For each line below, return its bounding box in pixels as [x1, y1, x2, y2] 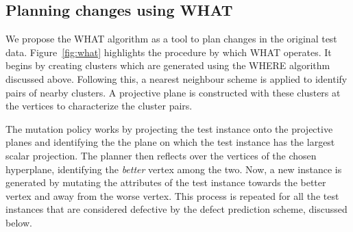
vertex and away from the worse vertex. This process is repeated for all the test [5, 188, 339, 203]
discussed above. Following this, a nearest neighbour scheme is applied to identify [5, 71, 348, 86]
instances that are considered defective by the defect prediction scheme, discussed [5, 202, 348, 216]
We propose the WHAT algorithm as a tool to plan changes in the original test [5, 31, 337, 46]
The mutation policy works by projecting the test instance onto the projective [5, 121, 333, 136]
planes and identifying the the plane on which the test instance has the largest [5, 135, 335, 149]
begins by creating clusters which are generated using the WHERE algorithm [5, 58, 330, 73]
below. [5, 215, 32, 229]
